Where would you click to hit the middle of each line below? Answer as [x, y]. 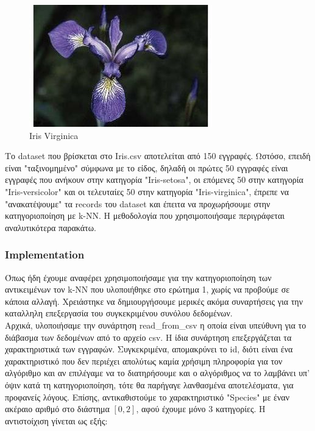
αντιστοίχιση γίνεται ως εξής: [56, 420]
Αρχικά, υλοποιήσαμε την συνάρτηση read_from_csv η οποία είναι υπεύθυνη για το [156, 325]
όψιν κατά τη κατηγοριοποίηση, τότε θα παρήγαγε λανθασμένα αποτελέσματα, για [149, 384]
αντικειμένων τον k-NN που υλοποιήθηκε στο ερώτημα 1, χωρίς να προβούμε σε [147, 289]
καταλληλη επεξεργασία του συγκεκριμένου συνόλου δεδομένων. [119, 313]
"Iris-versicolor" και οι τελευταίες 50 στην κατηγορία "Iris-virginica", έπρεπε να [147, 191]
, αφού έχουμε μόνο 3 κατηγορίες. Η [201, 409]
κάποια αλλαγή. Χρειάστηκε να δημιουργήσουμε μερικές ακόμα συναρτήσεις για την [154, 301]
